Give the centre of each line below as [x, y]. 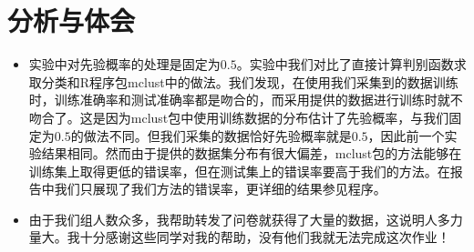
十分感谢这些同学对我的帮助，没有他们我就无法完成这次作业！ [265, 237]
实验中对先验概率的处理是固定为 [124, 64]
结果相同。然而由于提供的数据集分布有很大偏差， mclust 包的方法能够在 [252, 153]
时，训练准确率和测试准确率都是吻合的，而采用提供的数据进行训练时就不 [246, 100]
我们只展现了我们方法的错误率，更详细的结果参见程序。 [220, 189]
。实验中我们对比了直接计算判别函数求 [351, 64]
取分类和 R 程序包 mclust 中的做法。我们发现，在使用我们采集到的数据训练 [243, 81]
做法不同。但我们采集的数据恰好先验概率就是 [217, 135]
